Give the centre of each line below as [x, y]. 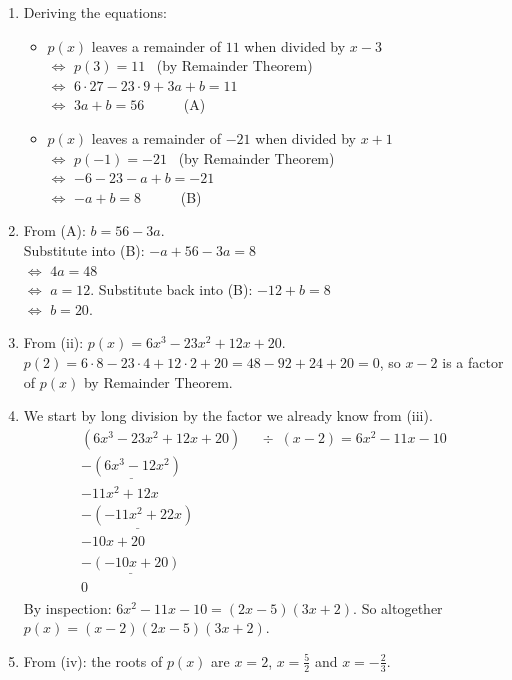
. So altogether [398, 607]
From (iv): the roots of [93, 660]
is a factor [473, 361]
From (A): [54, 230]
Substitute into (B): [84, 249]
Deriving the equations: [95, 12]
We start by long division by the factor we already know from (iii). [228, 415]
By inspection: [67, 607]
